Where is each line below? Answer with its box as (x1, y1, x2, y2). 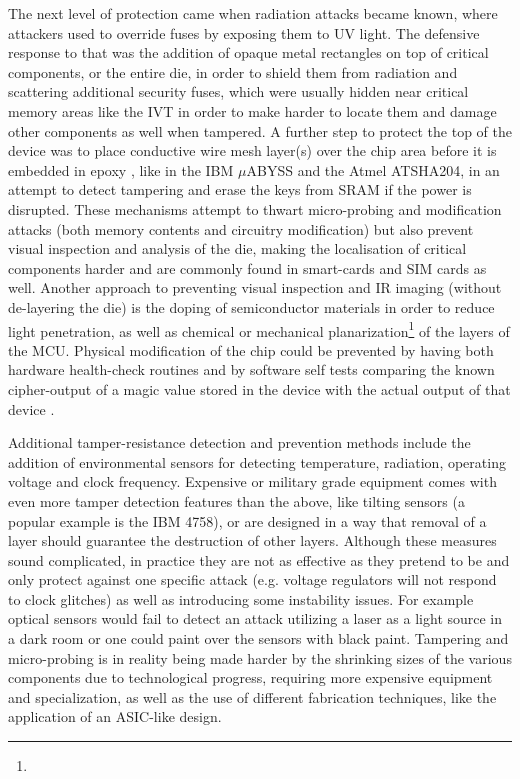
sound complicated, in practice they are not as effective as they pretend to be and (8, 549, 510, 570)
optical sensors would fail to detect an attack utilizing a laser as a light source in (8, 608, 503, 629)
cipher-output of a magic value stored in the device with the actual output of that (8, 378, 511, 399)
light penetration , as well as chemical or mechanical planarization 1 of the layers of (8, 317, 510, 341)
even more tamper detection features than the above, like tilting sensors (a (8, 490, 465, 511)
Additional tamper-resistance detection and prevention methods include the (8, 432, 471, 453)
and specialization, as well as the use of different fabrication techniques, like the (8, 686, 497, 707)
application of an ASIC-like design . (8, 706, 222, 727)
